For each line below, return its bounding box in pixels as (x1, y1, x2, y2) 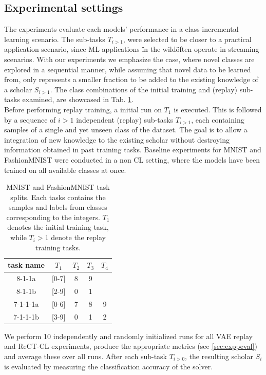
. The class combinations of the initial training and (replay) (50, 84, 237, 94)
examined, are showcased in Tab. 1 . (22, 94, 134, 105)
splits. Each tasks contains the (10, 191, 106, 202)
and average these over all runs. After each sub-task (4, 350, 167, 361)
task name (8, 260, 45, 270)
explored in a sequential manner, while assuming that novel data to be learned (4, 64, 251, 74)
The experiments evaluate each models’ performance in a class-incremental (4, 24, 239, 34)
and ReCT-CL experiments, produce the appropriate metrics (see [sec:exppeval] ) (4, 341, 257, 351)
